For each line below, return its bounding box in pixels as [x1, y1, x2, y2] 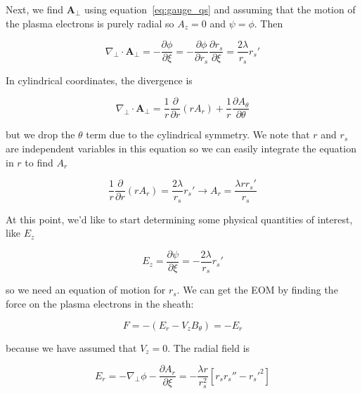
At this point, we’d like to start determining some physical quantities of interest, [6, 211, 353, 226]
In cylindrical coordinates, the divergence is [6, 72, 193, 87]
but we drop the [6, 127, 75, 142]
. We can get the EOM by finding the [176, 282, 338, 297]
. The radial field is [167, 340, 250, 355]
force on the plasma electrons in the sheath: [6, 296, 194, 310]
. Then [254, 15, 283, 30]
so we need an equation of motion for [6, 282, 166, 297]
